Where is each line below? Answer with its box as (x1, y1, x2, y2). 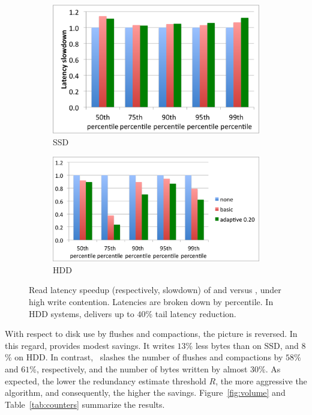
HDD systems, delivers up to (29, 307, 134, 320)
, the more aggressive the (215, 374, 307, 387)
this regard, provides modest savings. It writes (5, 339, 175, 351)
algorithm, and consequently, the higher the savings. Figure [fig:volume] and (5, 386, 286, 399)
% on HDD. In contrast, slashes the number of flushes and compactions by (5, 351, 283, 363)
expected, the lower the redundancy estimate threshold (5, 374, 206, 387)
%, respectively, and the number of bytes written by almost (29, 362, 248, 375)
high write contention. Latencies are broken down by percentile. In (29, 295, 274, 307)
